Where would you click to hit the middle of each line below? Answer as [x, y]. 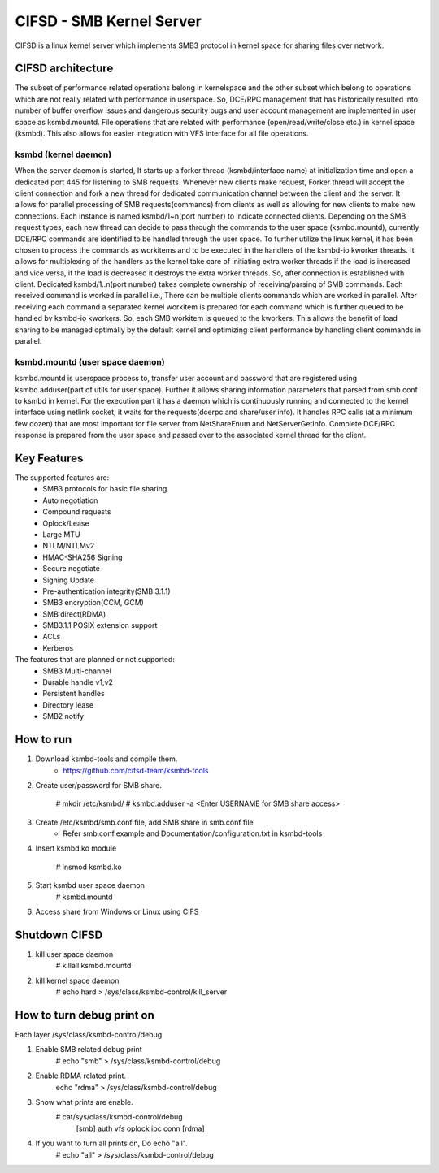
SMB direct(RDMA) [74, 614]
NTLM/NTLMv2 [69, 546]
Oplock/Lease [66, 523]
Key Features [49, 458]
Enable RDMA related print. [80, 1076]
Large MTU [61, 534]
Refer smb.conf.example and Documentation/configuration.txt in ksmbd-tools [193, 833]
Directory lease [68, 705]
